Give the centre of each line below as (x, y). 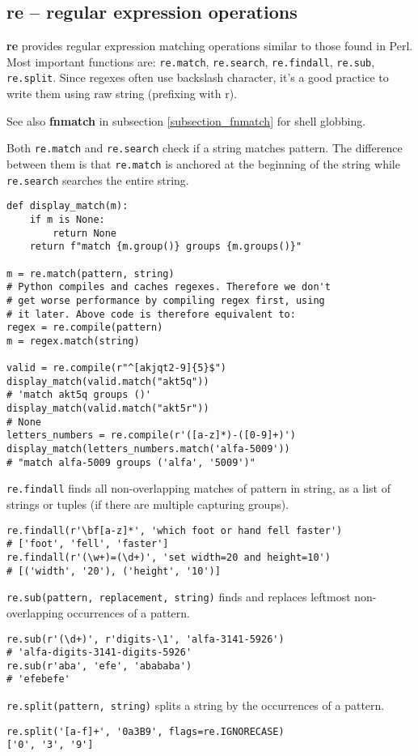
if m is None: (67, 219)
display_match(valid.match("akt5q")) (108, 381)
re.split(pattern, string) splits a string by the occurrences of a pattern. (196, 705)
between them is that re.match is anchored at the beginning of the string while (203, 163)
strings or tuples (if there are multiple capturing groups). (148, 504)
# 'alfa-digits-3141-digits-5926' (99, 653)
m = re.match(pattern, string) (91, 273)
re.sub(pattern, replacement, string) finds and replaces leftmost (179, 597)
